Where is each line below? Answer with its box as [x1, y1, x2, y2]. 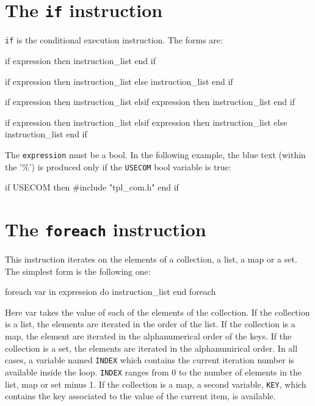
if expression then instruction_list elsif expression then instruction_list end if [5, 95, 295, 108]
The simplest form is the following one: [5, 264, 151, 277]
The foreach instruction [5, 216, 206, 241]
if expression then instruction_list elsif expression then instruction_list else [5, 115, 288, 128]
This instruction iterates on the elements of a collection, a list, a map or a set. [5, 253, 297, 266]
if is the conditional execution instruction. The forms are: [5, 34, 223, 46]
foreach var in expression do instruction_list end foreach [5, 285, 216, 298]
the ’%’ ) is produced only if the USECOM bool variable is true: [5, 160, 231, 173]
